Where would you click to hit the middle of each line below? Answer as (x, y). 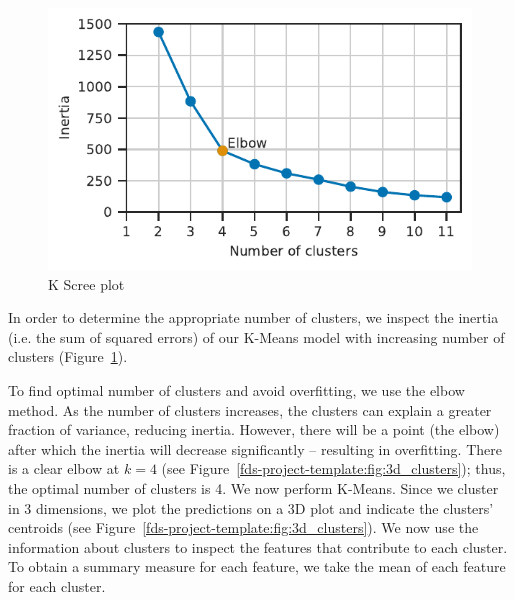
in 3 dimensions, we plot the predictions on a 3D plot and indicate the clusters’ (251, 507)
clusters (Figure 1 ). (68, 356)
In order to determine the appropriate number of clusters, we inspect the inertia (253, 317)
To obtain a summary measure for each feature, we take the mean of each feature (257, 566)
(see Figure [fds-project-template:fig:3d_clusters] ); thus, (333, 468)
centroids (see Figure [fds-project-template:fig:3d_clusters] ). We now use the (243, 527)
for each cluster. (57, 585)
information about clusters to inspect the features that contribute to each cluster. (258, 546)
